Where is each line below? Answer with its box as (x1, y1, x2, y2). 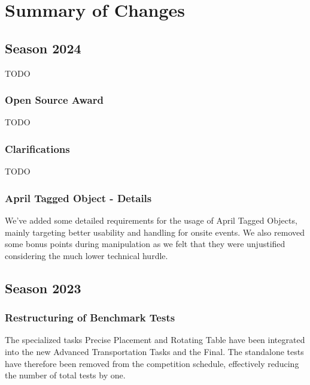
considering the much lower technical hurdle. (5, 249, 168, 261)
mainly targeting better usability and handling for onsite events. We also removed (5, 225, 305, 238)
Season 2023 (5, 278, 81, 297)
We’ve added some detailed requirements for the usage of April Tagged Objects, (5, 214, 297, 227)
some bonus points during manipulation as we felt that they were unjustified (5, 237, 285, 250)
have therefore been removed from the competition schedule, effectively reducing (5, 357, 299, 369)
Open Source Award (5, 92, 104, 107)
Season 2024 (5, 38, 81, 57)
